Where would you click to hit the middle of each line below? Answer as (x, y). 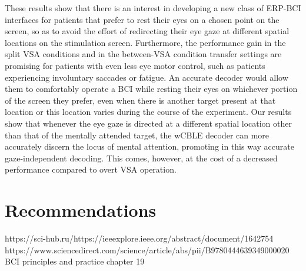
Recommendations (81, 210)
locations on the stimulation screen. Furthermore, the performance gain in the (145, 42)
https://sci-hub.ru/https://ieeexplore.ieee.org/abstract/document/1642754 (139, 238)
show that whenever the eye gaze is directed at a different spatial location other (148, 123)
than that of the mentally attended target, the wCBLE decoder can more (137, 135)
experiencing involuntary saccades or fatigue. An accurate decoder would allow (147, 77)
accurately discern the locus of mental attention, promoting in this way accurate (149, 146)
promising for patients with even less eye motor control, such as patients (135, 65)
